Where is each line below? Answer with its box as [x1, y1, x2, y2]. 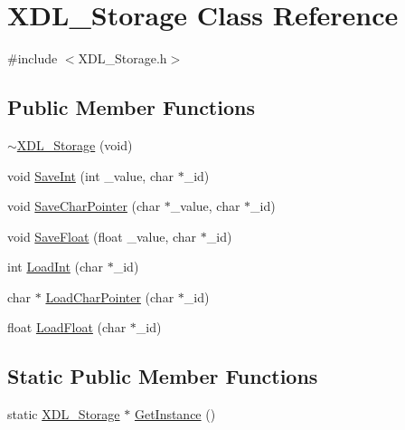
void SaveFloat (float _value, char [7, 226, 197, 245]
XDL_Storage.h [78, 49, 167, 68]
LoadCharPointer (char [45, 287, 174, 306]
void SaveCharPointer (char [7, 196, 161, 215]
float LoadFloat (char [7, 318, 127, 337]
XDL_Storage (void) [16, 135, 133, 154]
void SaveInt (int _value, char [7, 166, 174, 185]
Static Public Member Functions [7, 362, 318, 390]
